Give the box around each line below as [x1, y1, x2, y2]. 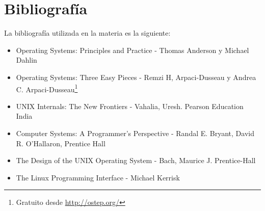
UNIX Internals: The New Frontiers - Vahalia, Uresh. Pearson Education [16, 100, 244, 111]
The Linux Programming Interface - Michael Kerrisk [16, 172, 180, 182]
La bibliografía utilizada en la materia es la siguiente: [4, 28, 171, 38]
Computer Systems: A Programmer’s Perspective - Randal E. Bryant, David [16, 127, 254, 138]
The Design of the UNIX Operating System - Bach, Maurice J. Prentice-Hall [16, 155, 256, 166]
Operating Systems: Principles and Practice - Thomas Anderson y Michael [16, 44, 249, 55]
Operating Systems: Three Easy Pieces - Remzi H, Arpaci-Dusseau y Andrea [16, 71, 256, 82]
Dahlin [16, 55, 37, 65]
